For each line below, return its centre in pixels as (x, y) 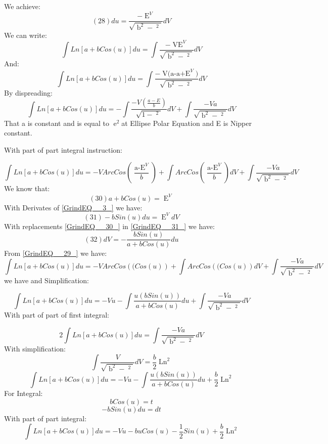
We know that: (27, 188)
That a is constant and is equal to (57, 123)
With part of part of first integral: (57, 314)
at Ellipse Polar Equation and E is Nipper (186, 123)
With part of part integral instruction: (63, 149)
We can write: (26, 35)
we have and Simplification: (47, 280)
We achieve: (22, 6)
